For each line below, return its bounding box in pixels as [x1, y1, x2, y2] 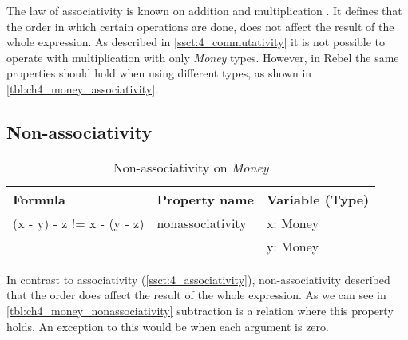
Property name [156, 189, 254, 208]
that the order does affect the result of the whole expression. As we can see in [6, 287, 386, 303]
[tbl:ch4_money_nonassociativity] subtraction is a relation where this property [6, 302, 394, 318]
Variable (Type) [266, 189, 370, 208]
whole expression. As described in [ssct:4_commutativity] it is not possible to [6, 34, 386, 50]
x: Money [266, 213, 319, 232]
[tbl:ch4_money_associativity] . [6, 80, 158, 97]
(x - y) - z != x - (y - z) [13, 213, 145, 232]
